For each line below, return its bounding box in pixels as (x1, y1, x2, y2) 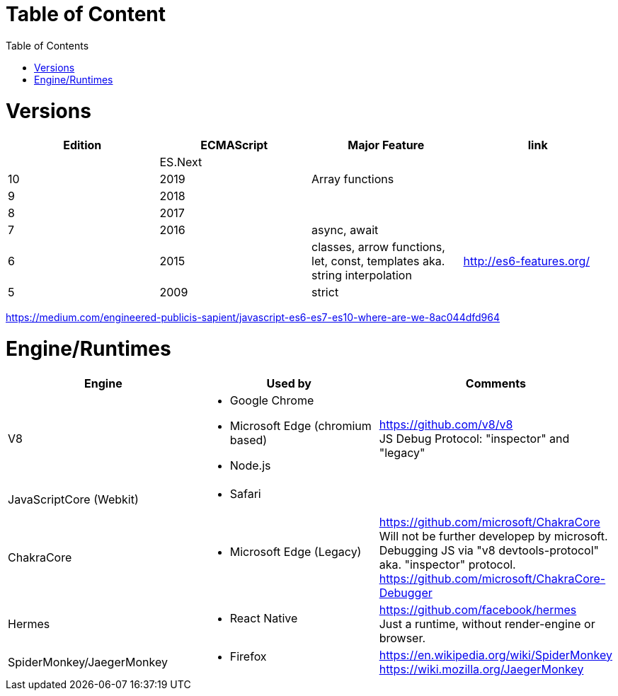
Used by (266, 376, 311, 390)
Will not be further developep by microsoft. (379, 528, 608, 543)
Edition (63, 138, 102, 153)
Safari (229, 486, 261, 501)
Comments (465, 376, 526, 390)
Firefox (229, 649, 267, 663)
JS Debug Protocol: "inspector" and (379, 431, 570, 446)
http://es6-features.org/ (463, 254, 590, 269)
